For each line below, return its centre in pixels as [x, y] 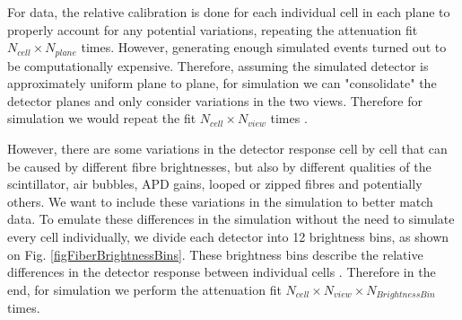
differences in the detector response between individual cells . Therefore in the [222, 272]
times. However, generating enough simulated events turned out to [264, 47]
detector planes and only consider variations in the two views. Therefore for [215, 100]
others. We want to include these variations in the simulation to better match [220, 201]
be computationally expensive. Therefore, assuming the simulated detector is [218, 65]
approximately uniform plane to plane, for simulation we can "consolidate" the [222, 83]
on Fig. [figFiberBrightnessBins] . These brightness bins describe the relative [215, 254]
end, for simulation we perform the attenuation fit [144, 289]
